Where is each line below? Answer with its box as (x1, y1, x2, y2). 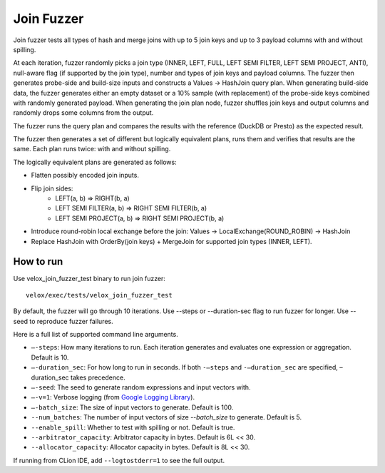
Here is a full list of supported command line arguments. (13, 330, 178, 339)
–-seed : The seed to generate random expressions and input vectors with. (31, 383, 251, 392)
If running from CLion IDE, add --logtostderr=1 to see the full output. (13, 456, 225, 464)
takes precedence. (70, 373, 125, 382)
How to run (13, 255, 63, 268)
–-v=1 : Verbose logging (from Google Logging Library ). (31, 393, 195, 402)
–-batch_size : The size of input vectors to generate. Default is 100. (31, 403, 234, 412)
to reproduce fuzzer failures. (29, 317, 113, 325)
